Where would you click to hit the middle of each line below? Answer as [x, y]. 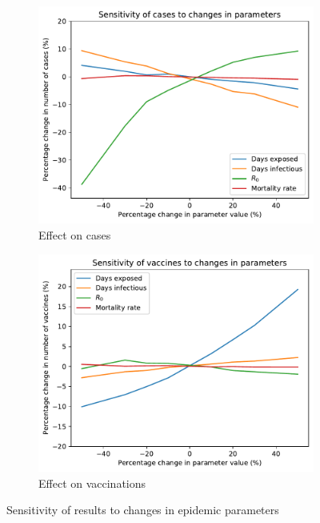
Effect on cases [75, 234]
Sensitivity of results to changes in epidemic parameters [143, 510]
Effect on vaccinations [92, 483]
